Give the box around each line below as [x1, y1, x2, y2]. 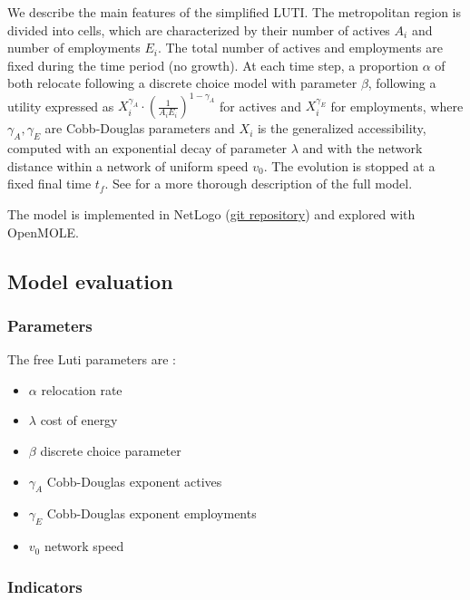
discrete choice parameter [40, 441, 181, 460]
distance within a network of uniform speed [7, 156, 249, 175]
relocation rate [41, 380, 122, 399]
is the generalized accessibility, [257, 119, 426, 138]
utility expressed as [7, 96, 114, 115]
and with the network [302, 139, 423, 158]
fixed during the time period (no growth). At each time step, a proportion [7, 55, 418, 74]
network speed [44, 537, 124, 556]
